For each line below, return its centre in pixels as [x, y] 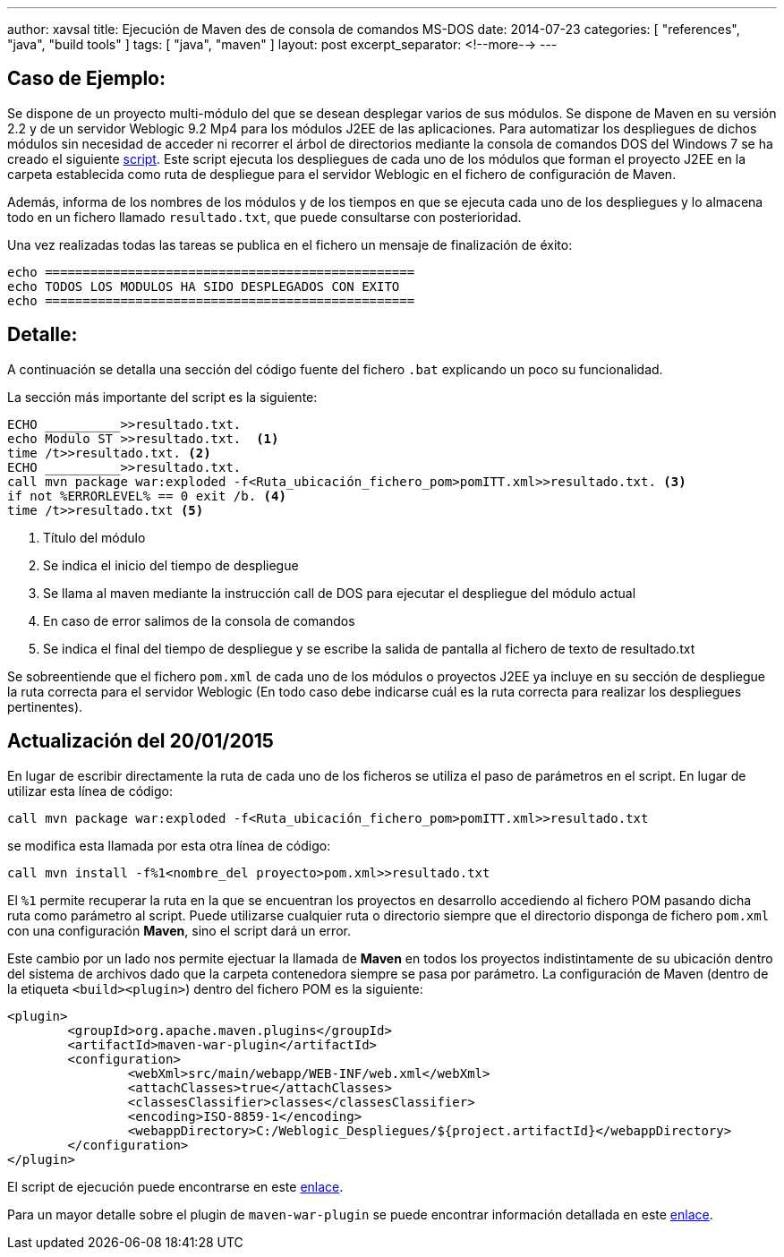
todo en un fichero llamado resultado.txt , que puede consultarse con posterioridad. [264, 217]
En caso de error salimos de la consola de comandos [199, 620]
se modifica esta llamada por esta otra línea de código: [169, 845]
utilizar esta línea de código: [90, 791]
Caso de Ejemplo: [87, 79]
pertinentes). [45, 706]
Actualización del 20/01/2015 [141, 741]
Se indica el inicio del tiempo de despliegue [171, 565]
